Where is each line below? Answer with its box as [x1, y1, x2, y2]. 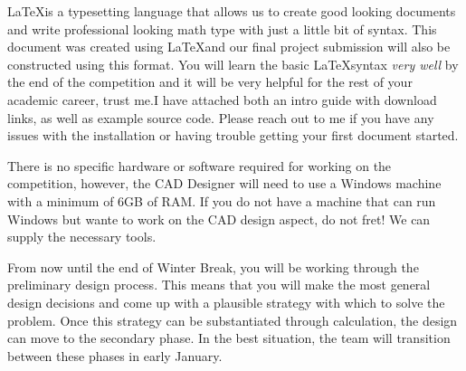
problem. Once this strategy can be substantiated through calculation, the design [7, 310, 458, 329]
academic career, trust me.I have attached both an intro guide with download [7, 90, 437, 109]
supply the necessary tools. [7, 227, 157, 246]
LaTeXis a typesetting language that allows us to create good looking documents [7, 2, 456, 20]
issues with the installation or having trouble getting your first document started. [7, 126, 459, 145]
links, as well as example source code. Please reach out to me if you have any [7, 108, 434, 127]
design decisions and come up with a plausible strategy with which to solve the [7, 292, 445, 311]
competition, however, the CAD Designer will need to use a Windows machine [7, 174, 442, 193]
